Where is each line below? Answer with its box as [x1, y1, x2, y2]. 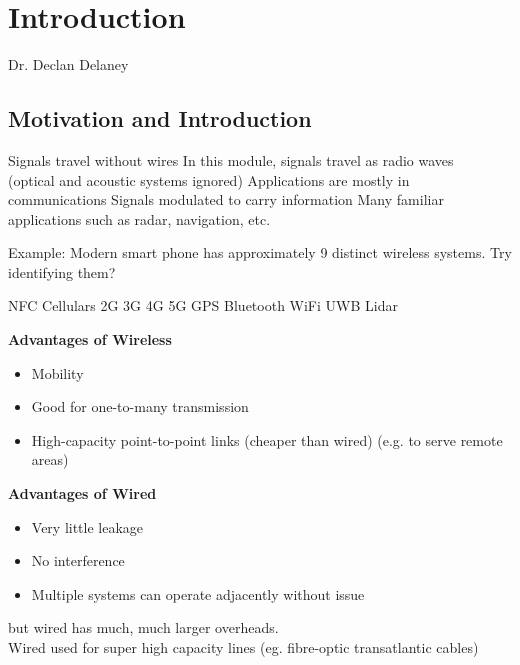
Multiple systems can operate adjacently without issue [31, 583, 365, 604]
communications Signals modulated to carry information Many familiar [8, 189, 444, 210]
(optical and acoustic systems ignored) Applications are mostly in [8, 169, 410, 190]
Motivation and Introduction [8, 103, 312, 134]
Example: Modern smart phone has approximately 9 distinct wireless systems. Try [8, 242, 512, 263]
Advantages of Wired [8, 483, 157, 504]
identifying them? [8, 261, 116, 282]
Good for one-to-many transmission [31, 396, 249, 417]
